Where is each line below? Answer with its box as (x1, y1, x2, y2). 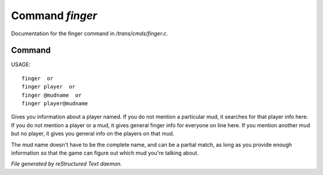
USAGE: (11, 61, 31, 68)
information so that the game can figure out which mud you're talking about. (11, 149, 199, 156)
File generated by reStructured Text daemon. (11, 160, 122, 167)
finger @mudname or (22, 91, 82, 99)
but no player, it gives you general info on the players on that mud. (11, 130, 175, 137)
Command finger (11, 9, 97, 22)
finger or (22, 75, 54, 82)
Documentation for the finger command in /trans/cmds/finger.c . (11, 30, 169, 37)
